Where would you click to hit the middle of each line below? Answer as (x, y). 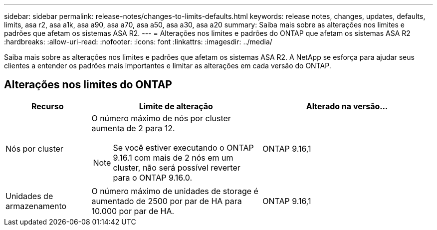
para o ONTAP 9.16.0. (153, 177)
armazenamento (36, 206)
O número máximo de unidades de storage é (175, 191)
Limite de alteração (176, 106)
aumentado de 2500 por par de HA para (167, 201)
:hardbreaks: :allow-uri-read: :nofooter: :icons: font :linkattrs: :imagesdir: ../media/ (138, 42)
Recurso (47, 106)
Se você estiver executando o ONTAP (183, 147)
